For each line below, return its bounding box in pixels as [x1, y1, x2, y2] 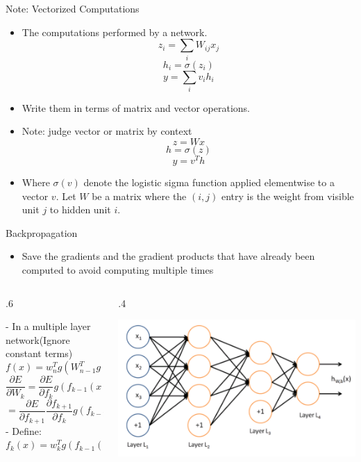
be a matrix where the [92, 188, 187, 203]
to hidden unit [49, 202, 111, 217]
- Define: [6, 423, 42, 438]
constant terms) [6, 346, 73, 361]
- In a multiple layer [6, 319, 91, 333]
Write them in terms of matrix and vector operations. [22, 100, 250, 115]
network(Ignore [6, 332, 70, 347]
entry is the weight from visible [221, 188, 354, 203]
